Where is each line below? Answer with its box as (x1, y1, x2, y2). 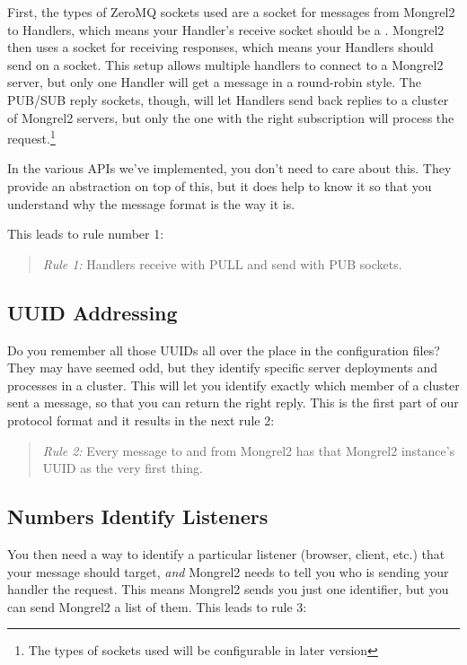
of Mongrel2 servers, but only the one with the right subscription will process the (7, 108, 454, 127)
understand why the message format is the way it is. (7, 194, 295, 213)
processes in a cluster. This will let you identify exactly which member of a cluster (7, 375, 460, 394)
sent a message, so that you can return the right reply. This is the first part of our (7, 393, 459, 412)
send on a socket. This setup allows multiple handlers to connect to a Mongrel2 (7, 55, 444, 74)
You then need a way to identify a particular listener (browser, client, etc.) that (7, 544, 445, 563)
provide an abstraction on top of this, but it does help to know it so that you (7, 177, 432, 195)
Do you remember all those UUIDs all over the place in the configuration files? (7, 340, 440, 359)
